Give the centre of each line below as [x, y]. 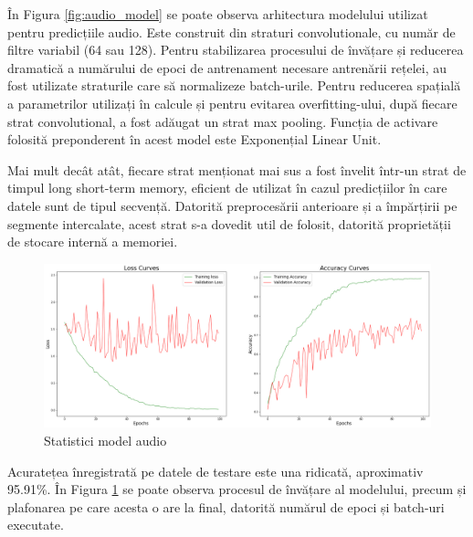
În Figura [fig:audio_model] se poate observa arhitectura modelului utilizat [218, 14]
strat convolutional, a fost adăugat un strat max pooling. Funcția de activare [223, 121]
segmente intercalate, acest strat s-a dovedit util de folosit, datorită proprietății [229, 223]
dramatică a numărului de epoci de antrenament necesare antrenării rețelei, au [227, 67]
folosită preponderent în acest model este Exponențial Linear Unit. [194, 139]
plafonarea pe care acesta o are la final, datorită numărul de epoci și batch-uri [226, 506]
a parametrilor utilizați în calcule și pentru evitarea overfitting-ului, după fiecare [232, 103]
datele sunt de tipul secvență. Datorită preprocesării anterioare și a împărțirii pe [232, 205]
